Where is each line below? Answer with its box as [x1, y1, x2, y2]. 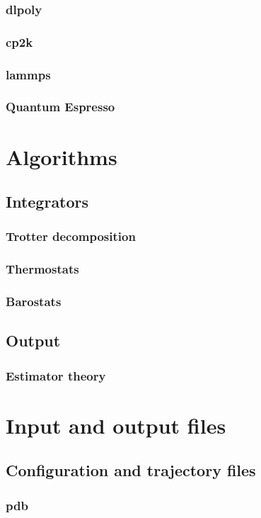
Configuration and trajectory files [6, 459, 256, 481]
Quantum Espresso [6, 98, 115, 116]
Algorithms [6, 142, 117, 171]
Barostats [6, 293, 62, 310]
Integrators [6, 191, 89, 213]
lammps [6, 65, 51, 83]
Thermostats [6, 260, 79, 278]
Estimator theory [6, 366, 106, 384]
